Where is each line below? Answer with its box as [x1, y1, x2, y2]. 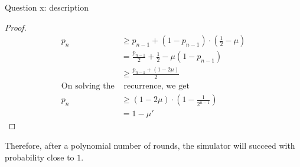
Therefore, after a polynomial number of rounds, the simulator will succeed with [5, 139, 295, 151]
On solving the [61, 82, 115, 91]
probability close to [5, 150, 74, 163]
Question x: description [5, 1, 89, 13]
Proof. [5, 21, 27, 33]
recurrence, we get [123, 82, 190, 91]
